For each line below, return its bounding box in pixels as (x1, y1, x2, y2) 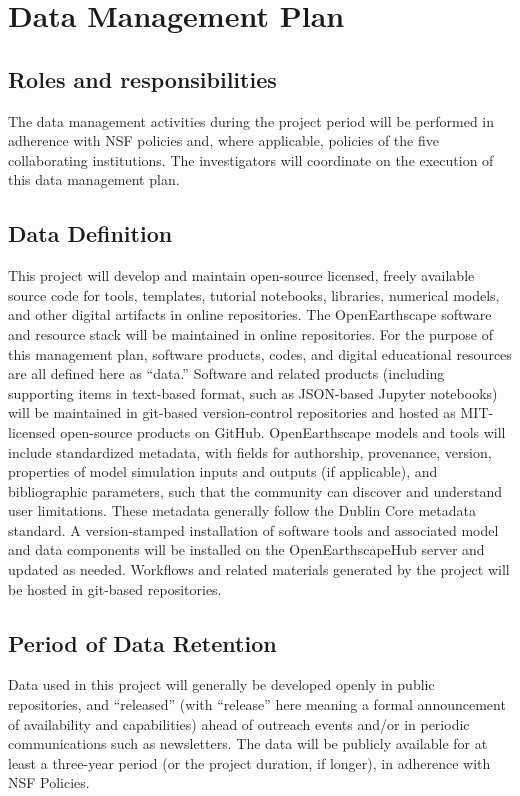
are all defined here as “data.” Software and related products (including (8, 363, 445, 384)
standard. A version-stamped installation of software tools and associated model (8, 519, 499, 540)
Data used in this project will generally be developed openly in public (8, 674, 435, 695)
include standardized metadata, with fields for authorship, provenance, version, (8, 441, 492, 462)
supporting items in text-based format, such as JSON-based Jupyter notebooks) (8, 382, 498, 403)
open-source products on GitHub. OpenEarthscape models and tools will (60, 421, 506, 442)
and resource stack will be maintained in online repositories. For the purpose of (8, 323, 493, 344)
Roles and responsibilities (8, 63, 277, 94)
